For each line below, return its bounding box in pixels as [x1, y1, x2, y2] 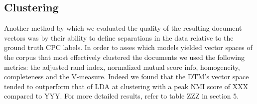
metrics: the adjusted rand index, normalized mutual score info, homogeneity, [4, 61, 240, 72]
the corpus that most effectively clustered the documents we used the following [4, 52, 245, 62]
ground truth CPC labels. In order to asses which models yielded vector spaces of [4, 42, 253, 52]
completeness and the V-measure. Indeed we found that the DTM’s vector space [4, 71, 249, 82]
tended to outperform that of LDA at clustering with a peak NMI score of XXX [4, 81, 249, 91]
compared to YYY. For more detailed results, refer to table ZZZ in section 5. [4, 91, 239, 101]
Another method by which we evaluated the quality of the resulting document [4, 23, 242, 33]
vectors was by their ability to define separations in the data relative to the [4, 32, 234, 43]
